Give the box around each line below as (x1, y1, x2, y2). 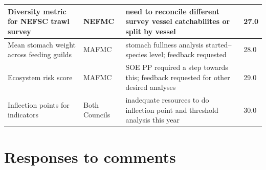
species (125, 49, 147, 60)
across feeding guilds (8, 49, 72, 60)
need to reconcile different (125, 6, 220, 16)
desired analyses (125, 82, 176, 92)
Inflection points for (8, 99, 70, 110)
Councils (83, 109, 110, 120)
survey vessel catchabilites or (125, 16, 230, 27)
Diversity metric (8, 6, 66, 16)
